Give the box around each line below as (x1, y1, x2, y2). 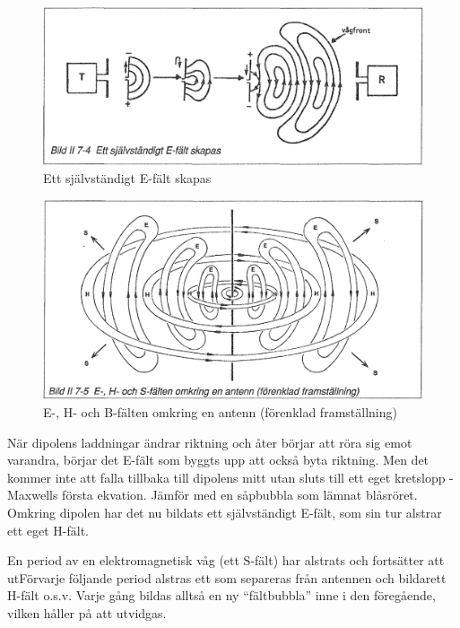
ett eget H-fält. (7, 520, 89, 539)
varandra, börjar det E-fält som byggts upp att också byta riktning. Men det (7, 450, 430, 469)
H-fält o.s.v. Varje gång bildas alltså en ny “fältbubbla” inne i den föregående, (7, 586, 436, 605)
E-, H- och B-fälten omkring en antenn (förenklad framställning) (43, 402, 397, 421)
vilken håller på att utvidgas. (7, 603, 167, 622)
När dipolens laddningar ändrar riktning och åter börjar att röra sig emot (7, 432, 412, 451)
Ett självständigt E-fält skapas (43, 168, 212, 187)
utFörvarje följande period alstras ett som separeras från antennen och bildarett (7, 568, 447, 587)
